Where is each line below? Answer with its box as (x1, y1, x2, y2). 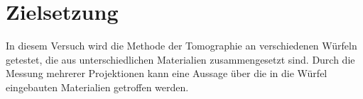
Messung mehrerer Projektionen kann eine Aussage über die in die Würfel (6, 66, 327, 81)
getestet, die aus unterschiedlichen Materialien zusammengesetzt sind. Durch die (6, 52, 355, 66)
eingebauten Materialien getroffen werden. (6, 79, 189, 94)
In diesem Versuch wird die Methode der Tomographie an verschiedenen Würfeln (6, 38, 357, 53)
